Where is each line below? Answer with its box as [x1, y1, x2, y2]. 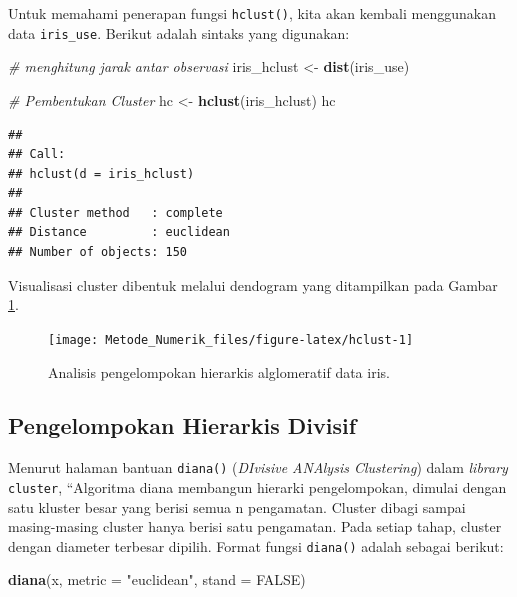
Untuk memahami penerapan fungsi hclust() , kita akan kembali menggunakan [8, 3, 496, 23]
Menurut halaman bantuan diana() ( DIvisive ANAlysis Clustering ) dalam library [8, 457, 508, 478]
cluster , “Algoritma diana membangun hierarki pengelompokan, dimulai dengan [8, 476, 507, 497]
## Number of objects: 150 [8, 245, 187, 260]
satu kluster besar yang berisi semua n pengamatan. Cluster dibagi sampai [8, 496, 466, 517]
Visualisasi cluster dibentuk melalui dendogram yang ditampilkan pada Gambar [8, 274, 498, 295]
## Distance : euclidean [8, 225, 230, 240]
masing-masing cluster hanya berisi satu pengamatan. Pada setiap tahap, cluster [8, 516, 502, 537]
